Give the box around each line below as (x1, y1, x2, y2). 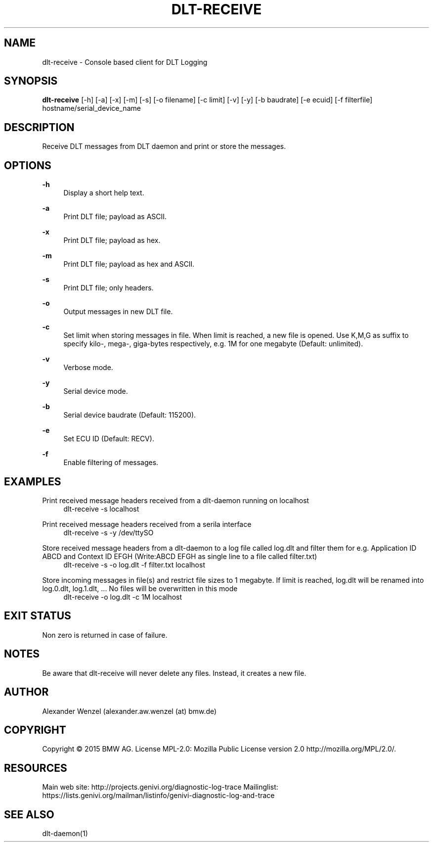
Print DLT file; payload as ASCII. (63, 212, 167, 221)
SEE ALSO (4, 808, 54, 821)
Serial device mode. (63, 387, 128, 396)
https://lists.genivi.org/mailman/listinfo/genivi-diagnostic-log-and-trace (42, 791, 275, 800)
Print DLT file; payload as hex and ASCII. (63, 260, 195, 269)
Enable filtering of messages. (63, 458, 159, 467)
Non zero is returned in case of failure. (42, 630, 168, 639)
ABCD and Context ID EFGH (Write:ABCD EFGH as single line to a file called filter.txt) (42, 552, 317, 561)
